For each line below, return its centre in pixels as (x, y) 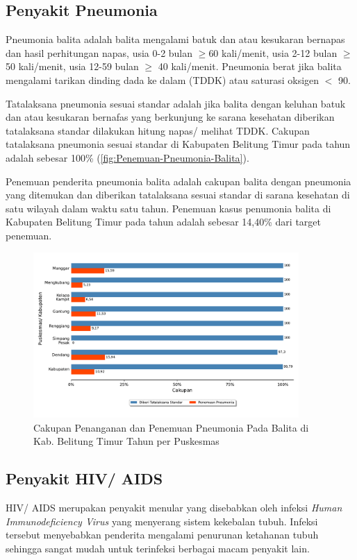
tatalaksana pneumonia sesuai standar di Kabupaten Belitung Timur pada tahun (178, 144)
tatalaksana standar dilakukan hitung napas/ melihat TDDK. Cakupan (158, 130)
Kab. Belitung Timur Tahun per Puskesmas (126, 441)
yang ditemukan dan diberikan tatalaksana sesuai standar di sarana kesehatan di (178, 195)
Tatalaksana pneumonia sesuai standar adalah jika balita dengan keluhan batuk (176, 103)
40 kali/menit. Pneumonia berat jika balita (250, 66)
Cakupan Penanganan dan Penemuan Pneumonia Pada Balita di (171, 427)
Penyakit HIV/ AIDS (84, 478)
